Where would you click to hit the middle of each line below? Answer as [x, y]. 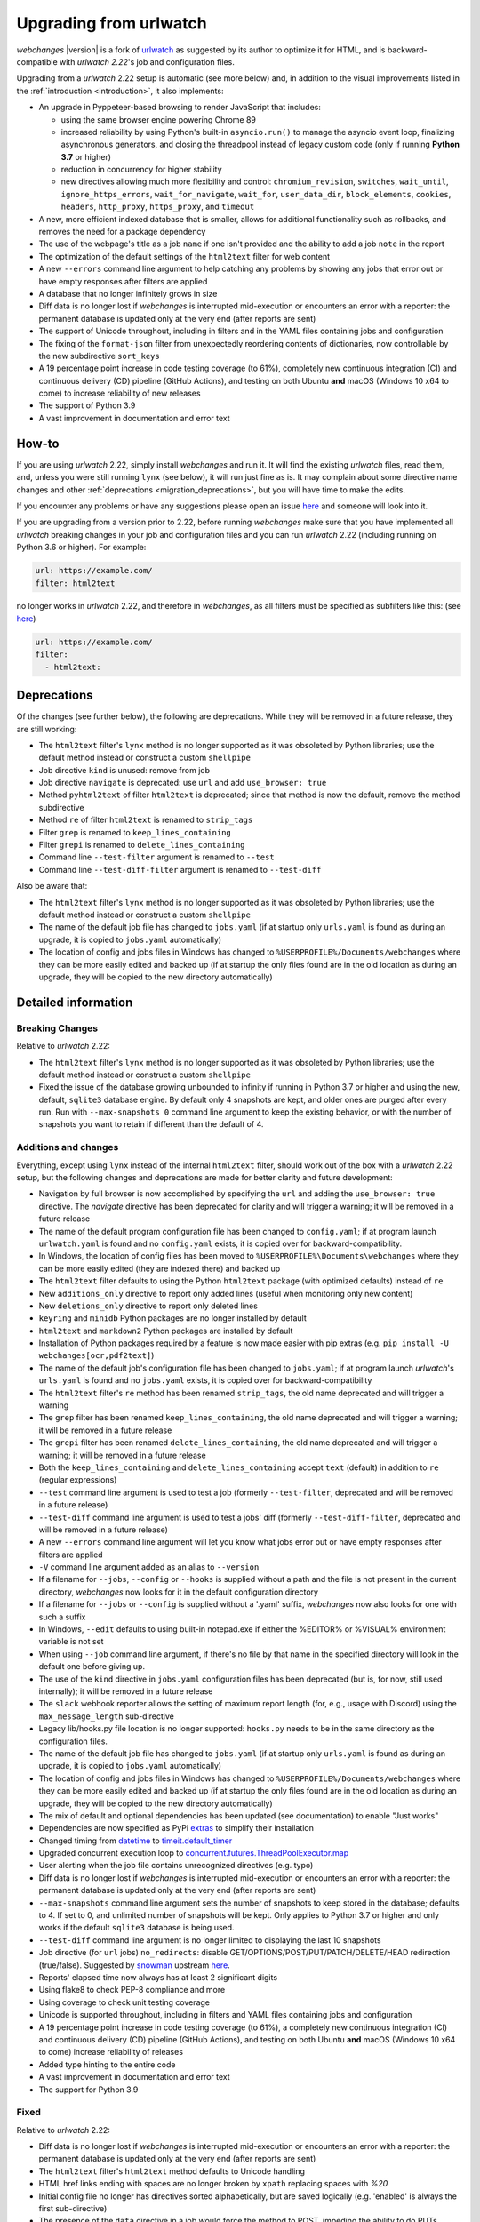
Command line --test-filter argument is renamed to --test [156, 857]
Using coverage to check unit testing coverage [124, 2002]
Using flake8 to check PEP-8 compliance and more [132, 1990]
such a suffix [62, 1617]
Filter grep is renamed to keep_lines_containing [135, 832]
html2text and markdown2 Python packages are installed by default [166, 1331]
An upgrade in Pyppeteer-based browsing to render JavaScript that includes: [180, 108]
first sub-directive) [73, 2208]
